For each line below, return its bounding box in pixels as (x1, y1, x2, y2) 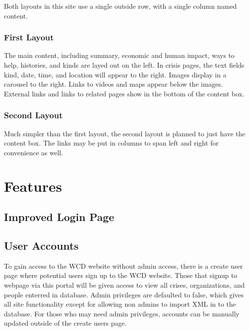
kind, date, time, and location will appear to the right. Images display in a (4, 69, 227, 79)
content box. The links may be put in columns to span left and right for (4, 138, 219, 148)
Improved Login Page (4, 209, 115, 224)
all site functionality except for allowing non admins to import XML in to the (4, 299, 236, 309)
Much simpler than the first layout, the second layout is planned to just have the (4, 128, 246, 138)
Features (4, 176, 62, 196)
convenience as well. (4, 147, 63, 157)
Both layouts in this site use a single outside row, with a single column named (4, 1, 237, 11)
